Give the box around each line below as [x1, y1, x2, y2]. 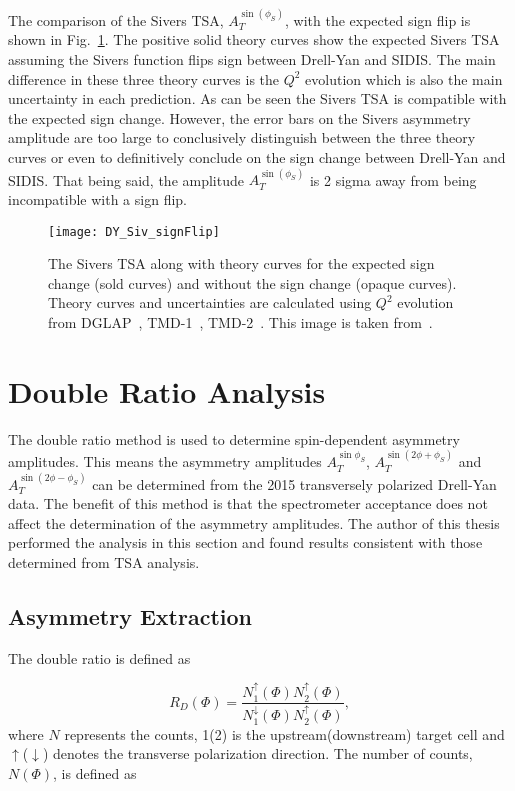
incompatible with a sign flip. [8, 188, 187, 209]
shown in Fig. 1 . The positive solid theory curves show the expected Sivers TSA [8, 29, 500, 50]
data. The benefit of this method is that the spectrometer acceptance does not [8, 493, 488, 514]
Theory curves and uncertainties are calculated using [48, 292, 372, 313]
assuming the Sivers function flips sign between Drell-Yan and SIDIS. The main [8, 49, 496, 69]
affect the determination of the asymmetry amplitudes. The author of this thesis [8, 512, 500, 533]
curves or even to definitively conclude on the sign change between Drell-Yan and [8, 146, 506, 167]
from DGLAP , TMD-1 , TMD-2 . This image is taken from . [48, 312, 433, 332]
